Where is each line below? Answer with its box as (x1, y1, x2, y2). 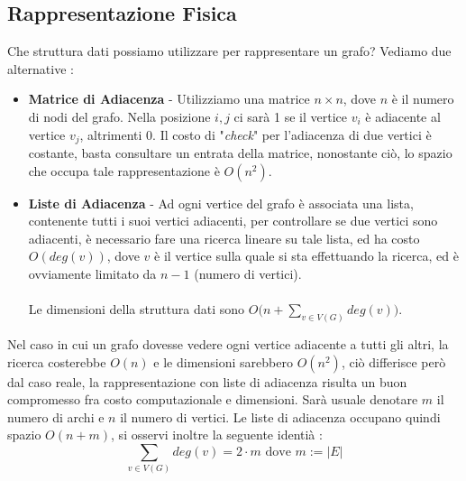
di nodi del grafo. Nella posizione (28, 106, 211, 125)
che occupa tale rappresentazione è (28, 161, 220, 180)
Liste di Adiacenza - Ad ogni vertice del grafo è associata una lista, (28, 193, 414, 212)
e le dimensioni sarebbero (153, 352, 293, 371)
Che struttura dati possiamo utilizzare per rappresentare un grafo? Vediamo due (7, 42, 452, 60)
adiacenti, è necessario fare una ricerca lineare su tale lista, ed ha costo (28, 228, 420, 247)
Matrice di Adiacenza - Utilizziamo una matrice (28, 89, 310, 108)
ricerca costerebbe (7, 352, 106, 371)
